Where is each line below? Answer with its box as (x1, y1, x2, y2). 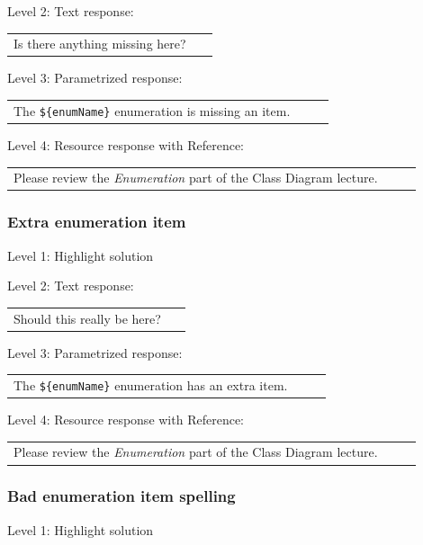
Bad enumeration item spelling (7, 485, 236, 507)
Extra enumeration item (7, 210, 186, 233)
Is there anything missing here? (13, 34, 186, 53)
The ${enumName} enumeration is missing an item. (13, 101, 291, 120)
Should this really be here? (13, 308, 161, 327)
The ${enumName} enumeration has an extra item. (13, 375, 288, 394)
